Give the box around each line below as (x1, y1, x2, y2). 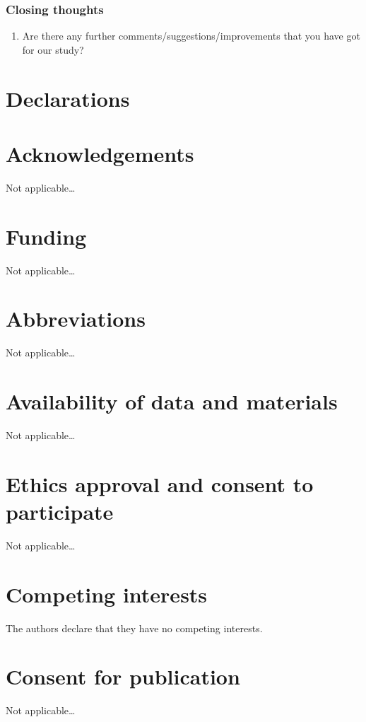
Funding (6, 221, 87, 250)
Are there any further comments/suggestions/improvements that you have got (22, 28, 360, 43)
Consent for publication (6, 662, 240, 691)
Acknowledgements (6, 139, 194, 168)
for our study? (22, 42, 84, 57)
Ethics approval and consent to (6, 469, 314, 498)
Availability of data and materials (6, 387, 338, 416)
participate (6, 497, 114, 526)
